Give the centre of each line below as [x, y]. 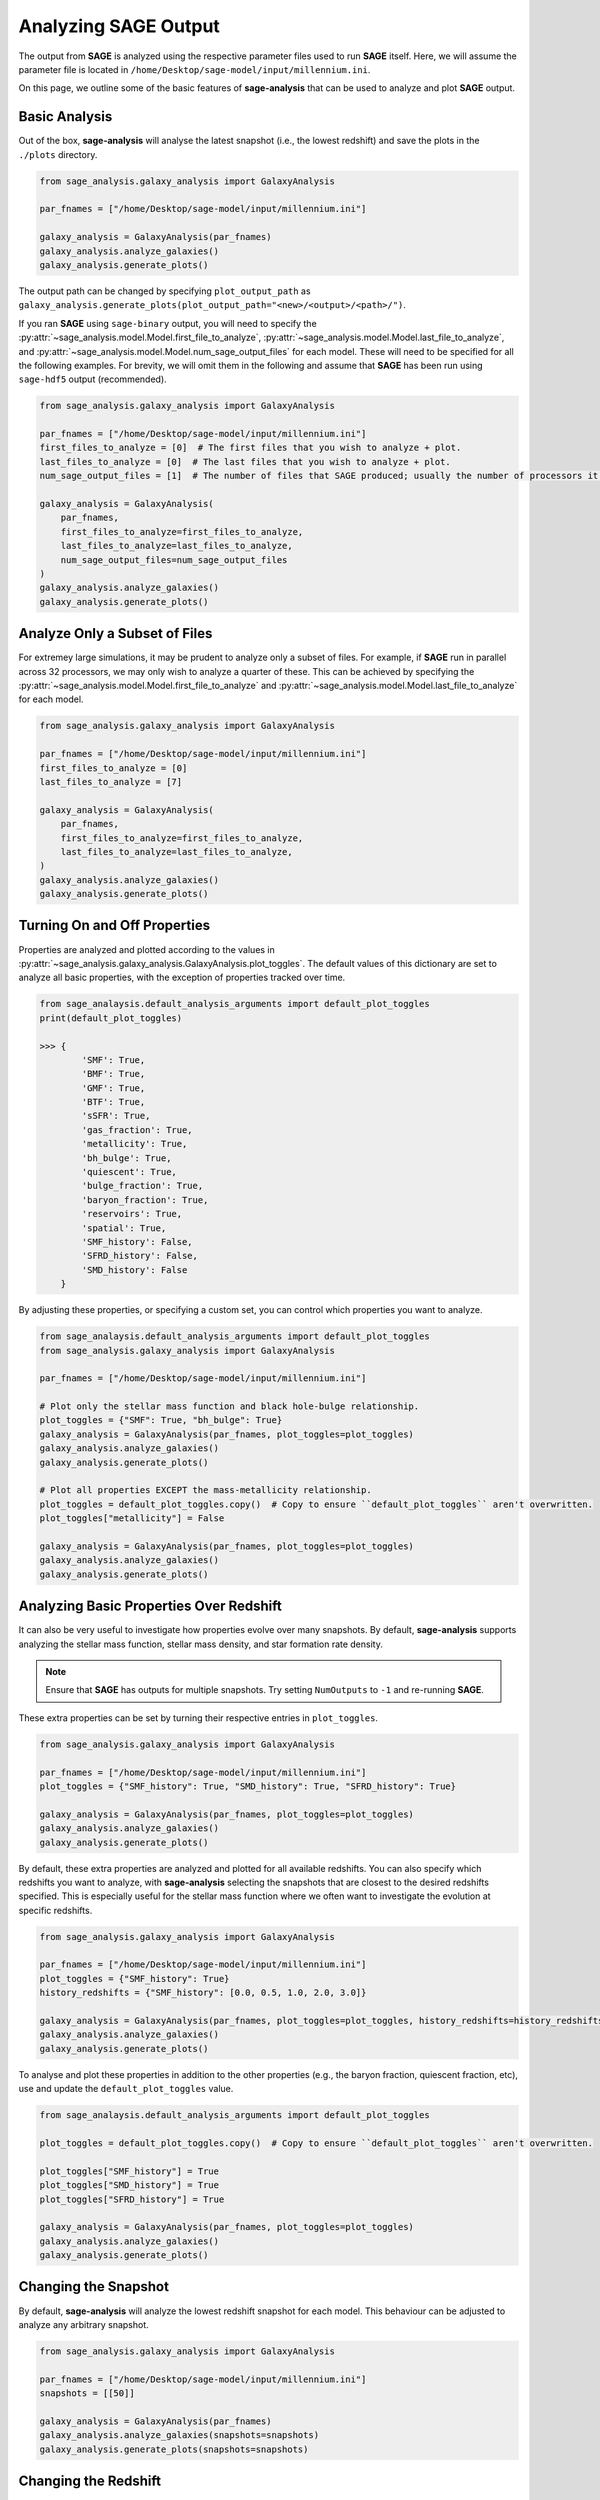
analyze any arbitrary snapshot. [83, 2324]
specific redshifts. [55, 1910]
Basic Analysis [65, 116]
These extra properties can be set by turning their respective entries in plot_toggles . [198, 1717]
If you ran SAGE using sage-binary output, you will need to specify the [167, 323]
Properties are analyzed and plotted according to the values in [146, 949]
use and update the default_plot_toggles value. [126, 2089]
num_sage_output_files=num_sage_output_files [174, 559]
